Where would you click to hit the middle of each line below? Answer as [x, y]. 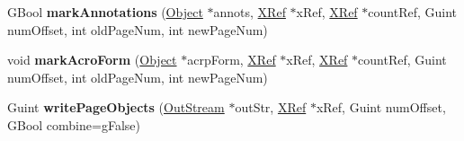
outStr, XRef [271, 107]
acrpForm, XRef [232, 60]
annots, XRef [250, 12]
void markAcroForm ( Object [92, 60]
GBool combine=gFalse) [74, 124]
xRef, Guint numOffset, [381, 107]
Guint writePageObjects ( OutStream [116, 107]
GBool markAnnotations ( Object [105, 12]
